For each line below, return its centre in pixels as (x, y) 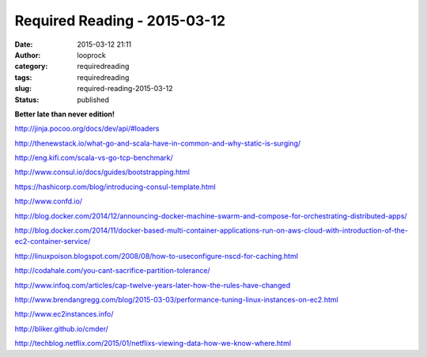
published (93, 100)
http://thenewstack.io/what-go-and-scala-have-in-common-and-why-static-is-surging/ (158, 143)
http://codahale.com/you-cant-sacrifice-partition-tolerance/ (112, 271)
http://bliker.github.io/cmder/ (61, 329)
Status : (27, 100)
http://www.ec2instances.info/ (64, 314)
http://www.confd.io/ (49, 201)
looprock (91, 55)
